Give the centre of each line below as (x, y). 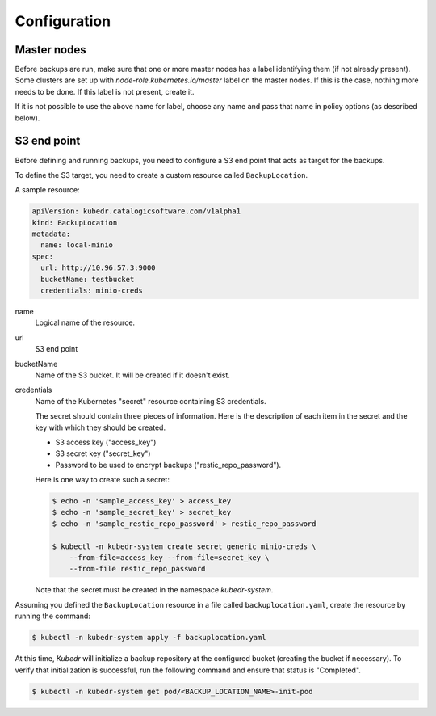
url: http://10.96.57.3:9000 (99, 268)
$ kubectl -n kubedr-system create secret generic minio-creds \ (184, 546)
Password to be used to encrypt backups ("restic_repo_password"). (168, 465)
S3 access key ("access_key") (106, 442)
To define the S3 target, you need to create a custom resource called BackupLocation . (161, 175)
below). (27, 118)
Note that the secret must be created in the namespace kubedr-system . (154, 590)
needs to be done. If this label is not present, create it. (105, 91)
